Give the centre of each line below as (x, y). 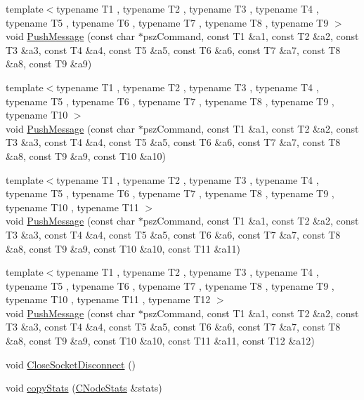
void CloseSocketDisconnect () (71, 364)
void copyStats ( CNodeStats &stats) (84, 388)
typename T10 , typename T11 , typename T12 (108, 299)
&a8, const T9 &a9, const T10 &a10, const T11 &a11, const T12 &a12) (160, 341)
